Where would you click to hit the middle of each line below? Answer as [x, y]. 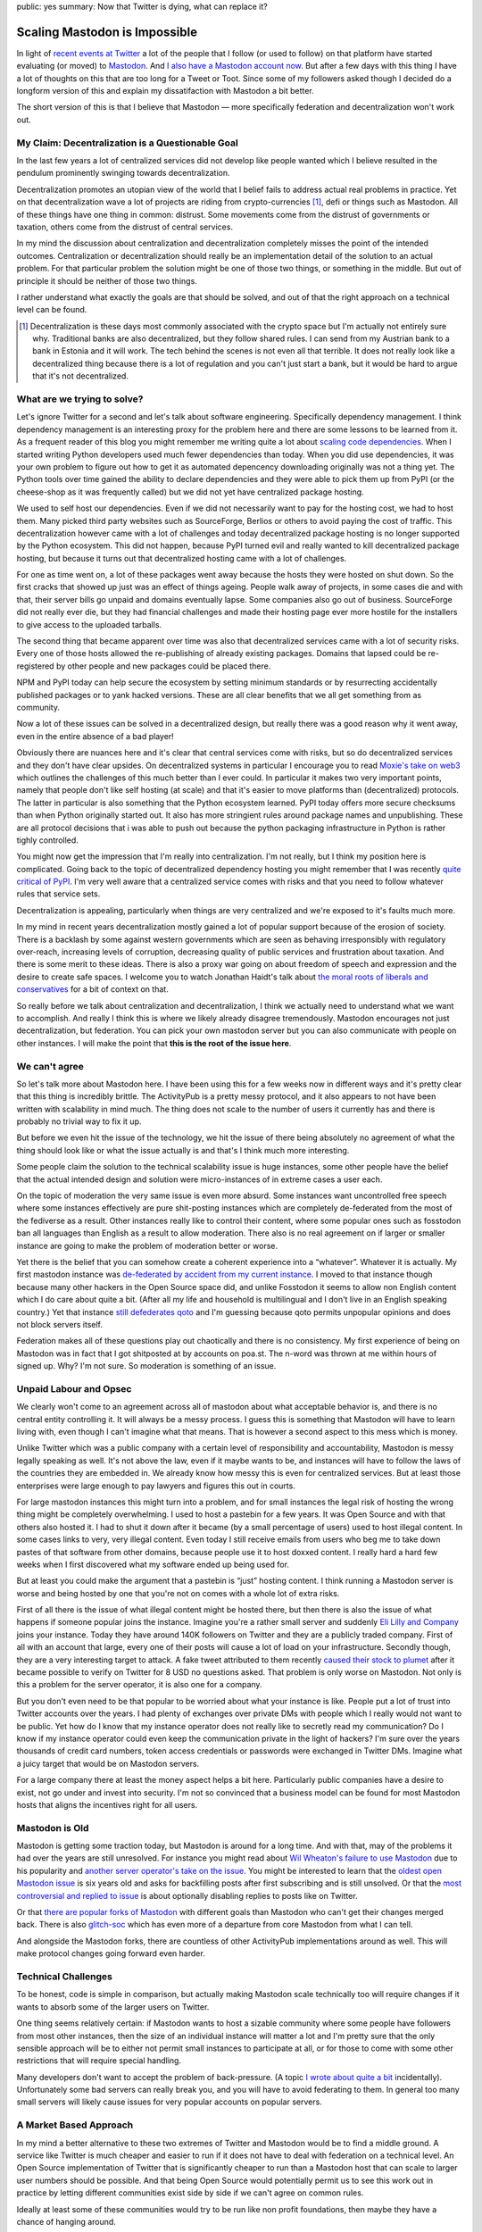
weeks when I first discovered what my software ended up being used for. [153, 1564]
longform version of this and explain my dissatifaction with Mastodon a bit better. [165, 91]
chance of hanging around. [66, 2221]
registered [35, 666]
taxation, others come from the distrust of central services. [125, 227]
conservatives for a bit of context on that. [92, 989]
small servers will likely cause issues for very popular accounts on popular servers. [170, 2102]
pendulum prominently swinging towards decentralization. [123, 173]
